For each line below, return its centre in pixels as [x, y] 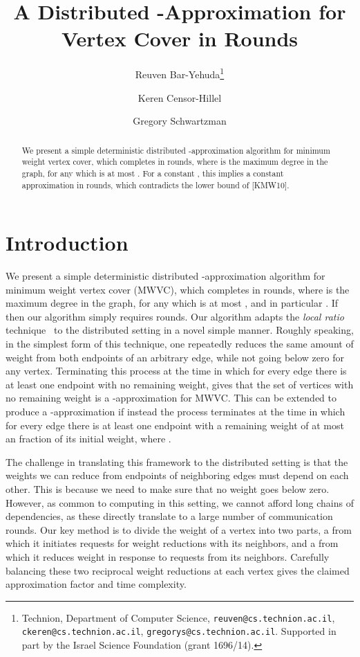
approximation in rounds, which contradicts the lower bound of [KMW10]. [155, 184]
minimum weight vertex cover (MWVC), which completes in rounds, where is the [178, 289]
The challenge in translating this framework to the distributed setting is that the [177, 461]
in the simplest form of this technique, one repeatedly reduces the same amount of [180, 344]
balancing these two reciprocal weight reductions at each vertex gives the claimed [178, 570]
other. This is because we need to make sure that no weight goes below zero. [168, 489]
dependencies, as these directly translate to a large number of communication [169, 516]
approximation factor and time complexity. [96, 584]
